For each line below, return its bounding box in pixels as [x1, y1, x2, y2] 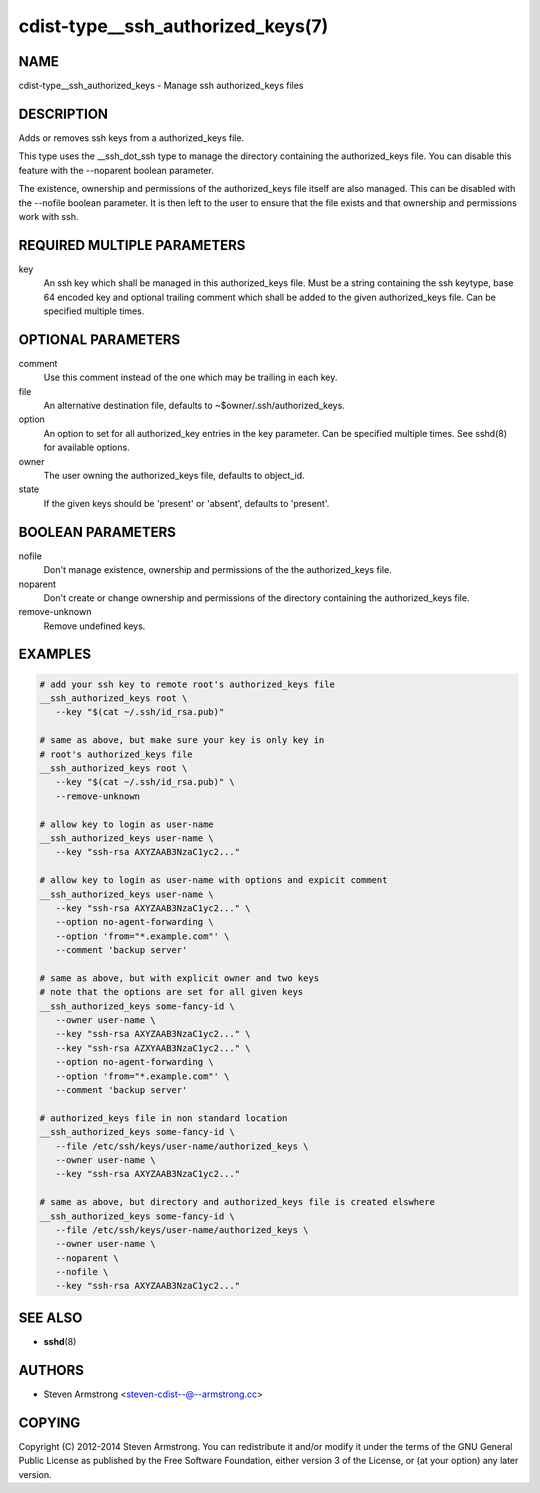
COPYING [18, 1414, 81, 1431]
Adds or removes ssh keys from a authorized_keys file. [18, 131, 245, 144]
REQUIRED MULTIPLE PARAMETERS [18, 236, 246, 254]
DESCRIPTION [18, 105, 109, 122]
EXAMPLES [18, 646, 92, 663]
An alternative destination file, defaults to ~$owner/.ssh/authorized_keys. [43, 400, 345, 412]
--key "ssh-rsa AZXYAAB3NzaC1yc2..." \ [55, 1042, 251, 1054]
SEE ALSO [18, 1309, 83, 1326]
